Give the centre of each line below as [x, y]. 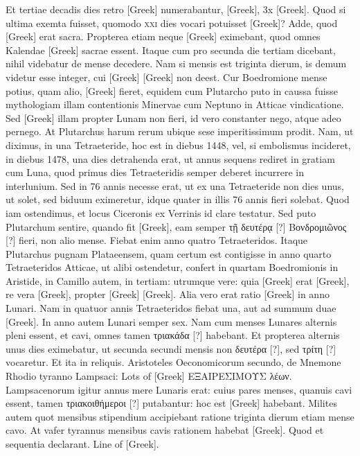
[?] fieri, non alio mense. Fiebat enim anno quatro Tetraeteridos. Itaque [157, 240]
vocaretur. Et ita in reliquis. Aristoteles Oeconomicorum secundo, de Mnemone [173, 362]
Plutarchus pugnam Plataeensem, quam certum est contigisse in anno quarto [169, 253]
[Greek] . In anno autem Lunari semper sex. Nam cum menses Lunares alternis [171, 321]
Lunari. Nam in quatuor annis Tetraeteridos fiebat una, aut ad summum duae [171, 308]
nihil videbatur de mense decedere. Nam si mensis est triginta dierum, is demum [176, 63]
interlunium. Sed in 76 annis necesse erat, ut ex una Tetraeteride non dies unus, [175, 185]
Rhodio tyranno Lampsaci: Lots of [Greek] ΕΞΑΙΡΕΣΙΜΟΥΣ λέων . [149, 376]
